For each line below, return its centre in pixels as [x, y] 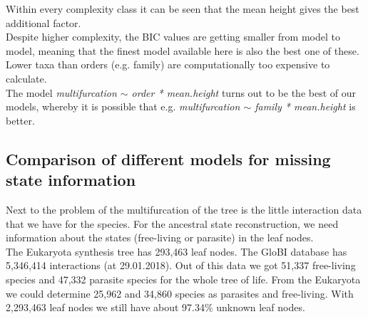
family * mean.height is [305, 106]
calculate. [26, 78]
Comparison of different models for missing [168, 158]
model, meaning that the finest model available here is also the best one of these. [183, 50]
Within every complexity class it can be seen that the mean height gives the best [183, 9]
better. [20, 120]
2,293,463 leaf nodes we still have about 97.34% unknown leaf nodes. [155, 307]
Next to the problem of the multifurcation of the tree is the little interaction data [184, 209]
